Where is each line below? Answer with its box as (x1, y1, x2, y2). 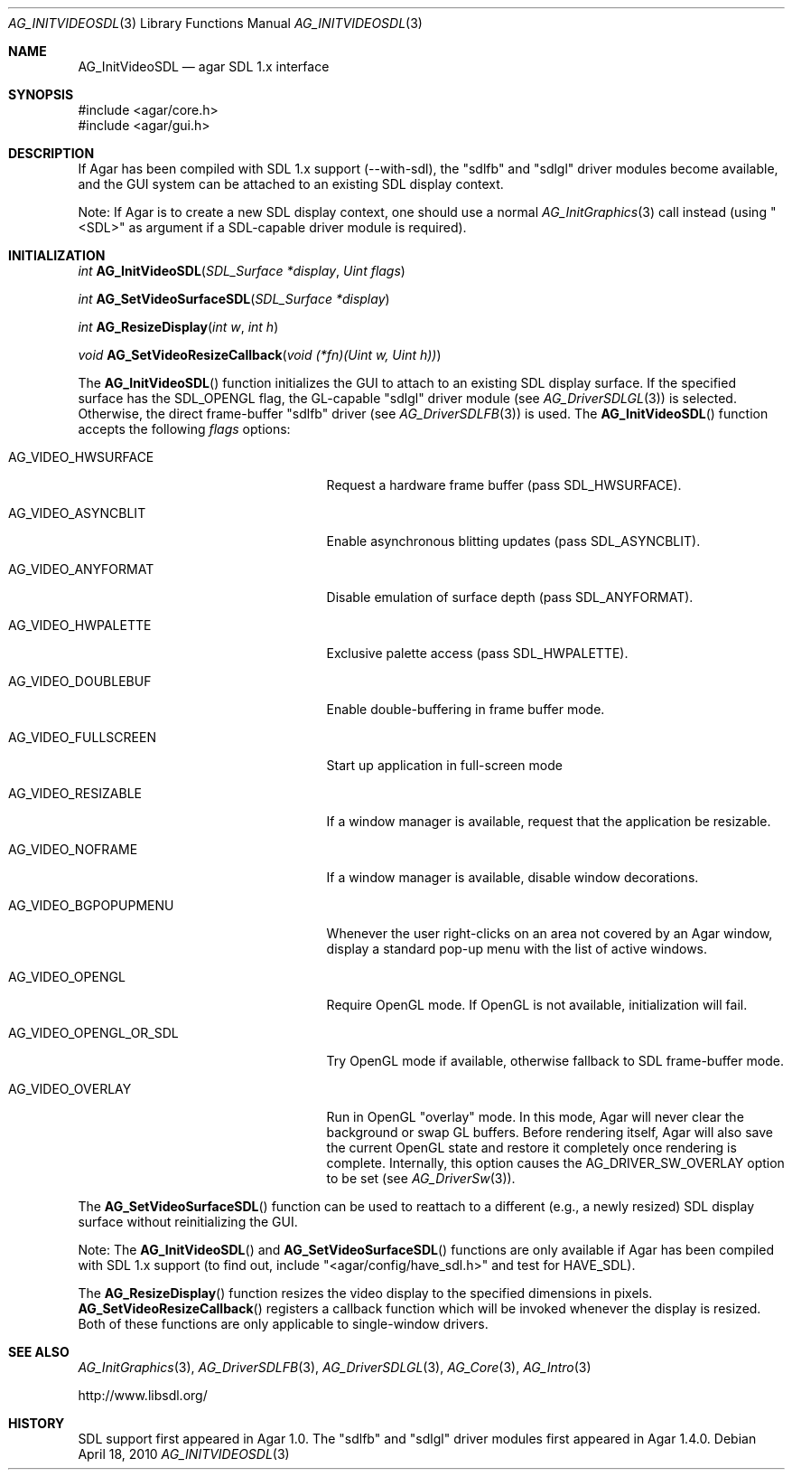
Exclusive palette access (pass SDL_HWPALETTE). (326, 645, 629, 661)
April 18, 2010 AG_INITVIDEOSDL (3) (78, 1446, 290, 1462)
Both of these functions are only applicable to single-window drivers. (78, 1316, 489, 1331)
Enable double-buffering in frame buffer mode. (326, 701, 605, 717)
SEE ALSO (8, 1344, 70, 1359)
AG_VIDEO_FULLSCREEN (8, 729, 156, 745)
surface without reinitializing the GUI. (78, 1214, 298, 1229)
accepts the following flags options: (78, 421, 291, 437)
